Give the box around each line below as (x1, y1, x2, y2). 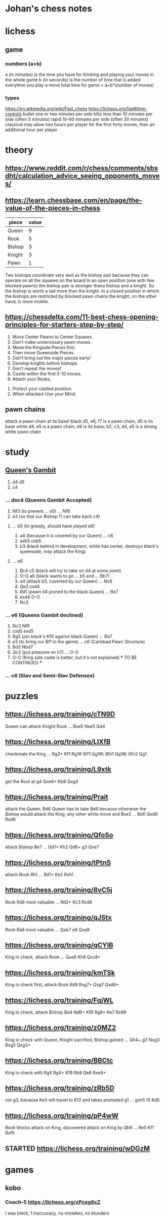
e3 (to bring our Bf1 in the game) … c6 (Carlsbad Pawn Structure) (12, 639, 145, 644)
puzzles (5, 691, 39, 702)
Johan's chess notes (5, 3, 92, 14)
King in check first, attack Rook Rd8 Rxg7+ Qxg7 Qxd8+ (5, 982, 120, 988)
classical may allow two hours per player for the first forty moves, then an (5, 122, 155, 128)
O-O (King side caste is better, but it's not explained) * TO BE (12, 654, 137, 660)
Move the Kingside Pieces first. (12, 344, 76, 350)
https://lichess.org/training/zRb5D (5, 1084, 115, 1092)
